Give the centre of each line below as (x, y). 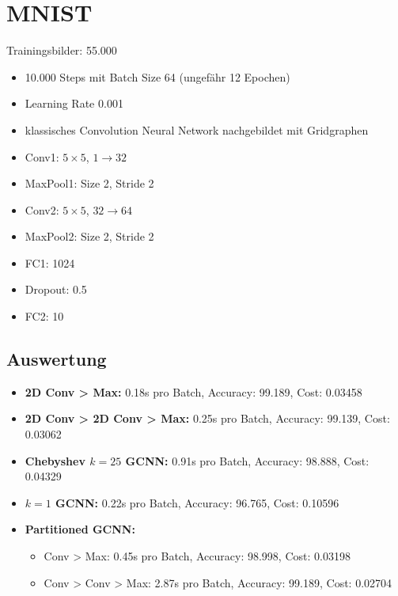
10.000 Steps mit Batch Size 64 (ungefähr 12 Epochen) (157, 76)
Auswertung (57, 359)
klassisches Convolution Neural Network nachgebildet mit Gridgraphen (197, 129)
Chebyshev (55, 460)
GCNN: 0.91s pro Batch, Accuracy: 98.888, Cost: (247, 460)
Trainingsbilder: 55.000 (62, 50)
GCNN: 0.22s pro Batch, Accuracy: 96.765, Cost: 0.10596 (197, 502)
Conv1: (42, 156)
